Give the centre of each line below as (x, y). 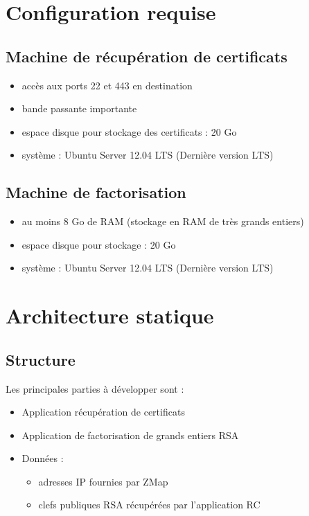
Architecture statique (110, 315)
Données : (43, 458)
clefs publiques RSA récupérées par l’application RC (149, 505)
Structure (41, 359)
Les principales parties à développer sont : (95, 388)
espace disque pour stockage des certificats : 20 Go (129, 131)
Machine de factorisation (96, 192)
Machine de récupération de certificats (147, 56)
